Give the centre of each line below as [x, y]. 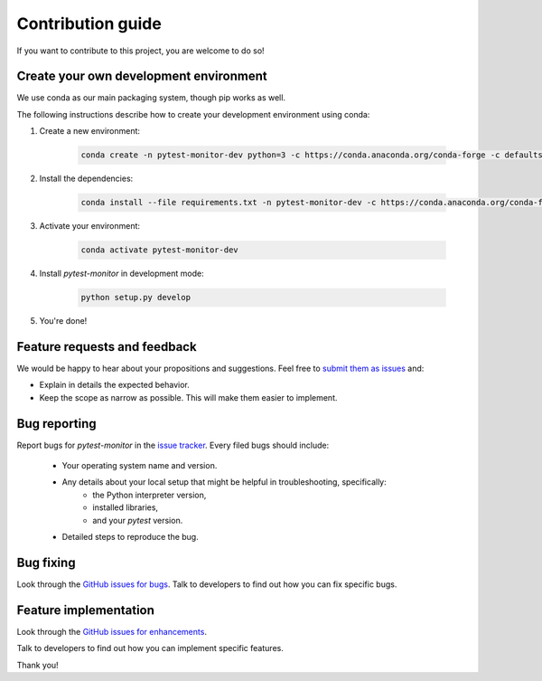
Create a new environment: [89, 131]
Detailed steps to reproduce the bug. [130, 537]
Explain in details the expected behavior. [114, 385]
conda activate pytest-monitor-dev [159, 250]
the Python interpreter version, [150, 495]
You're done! [63, 321]
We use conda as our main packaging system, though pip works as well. [151, 98]
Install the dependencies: [86, 179]
